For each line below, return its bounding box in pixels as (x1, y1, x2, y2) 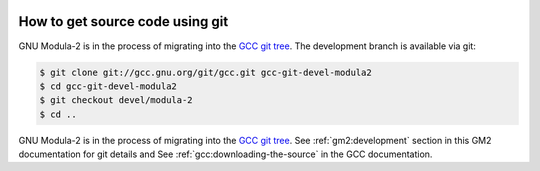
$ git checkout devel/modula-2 (39, 95, 194, 106)
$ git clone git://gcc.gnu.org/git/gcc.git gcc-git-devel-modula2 (39, 66, 372, 78)
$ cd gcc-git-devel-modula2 (39, 80, 177, 92)
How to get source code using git (18, 13, 229, 30)
